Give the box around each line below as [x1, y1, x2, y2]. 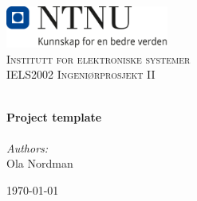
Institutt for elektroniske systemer [6, 50, 191, 67]
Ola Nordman [6, 155, 73, 172]
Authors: [6, 139, 49, 156]
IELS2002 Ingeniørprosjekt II [6, 66, 156, 83]
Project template [6, 108, 102, 125]
